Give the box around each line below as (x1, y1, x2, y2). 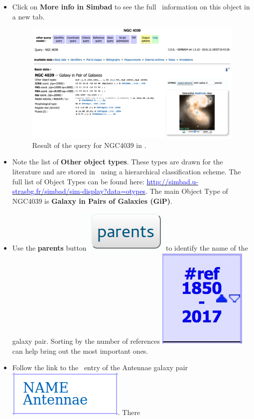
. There (118, 407, 140, 417)
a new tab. (12, 11, 45, 21)
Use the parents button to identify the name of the (12, 243, 248, 253)
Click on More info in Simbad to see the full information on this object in (12, 1, 250, 11)
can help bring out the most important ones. (12, 345, 148, 356)
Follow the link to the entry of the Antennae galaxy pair (12, 362, 188, 373)
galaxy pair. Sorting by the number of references (12, 335, 160, 346)
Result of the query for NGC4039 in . (32, 140, 146, 150)
